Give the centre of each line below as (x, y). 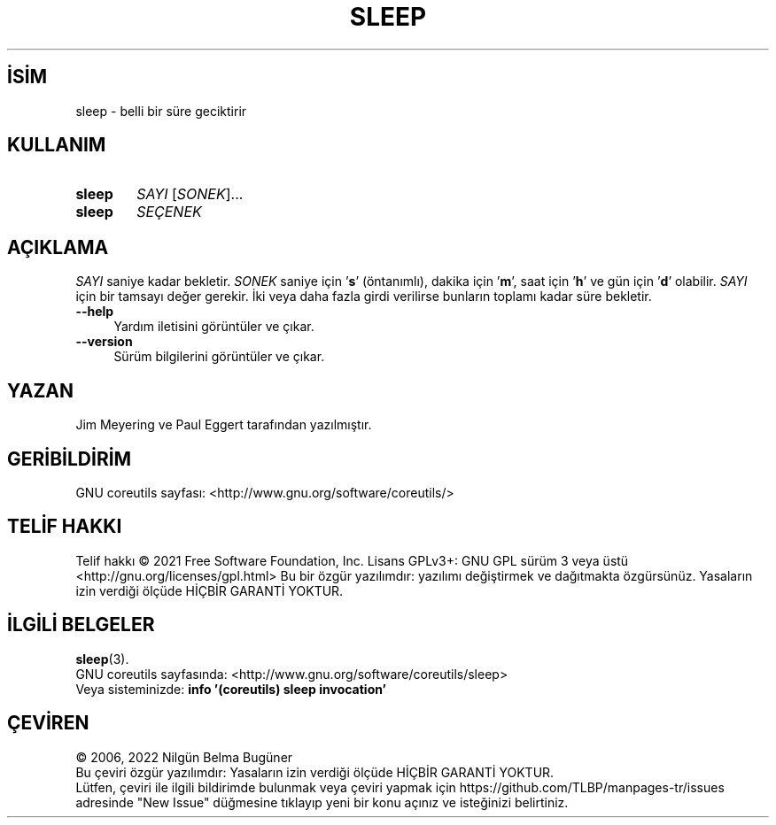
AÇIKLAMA (58, 247)
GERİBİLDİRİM (70, 459)
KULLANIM (57, 145)
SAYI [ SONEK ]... (190, 194)
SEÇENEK (169, 212)
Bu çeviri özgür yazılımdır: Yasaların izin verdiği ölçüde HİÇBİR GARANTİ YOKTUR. (315, 772)
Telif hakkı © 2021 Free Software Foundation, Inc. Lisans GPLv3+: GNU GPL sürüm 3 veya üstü (352, 560)
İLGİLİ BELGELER (81, 625)
